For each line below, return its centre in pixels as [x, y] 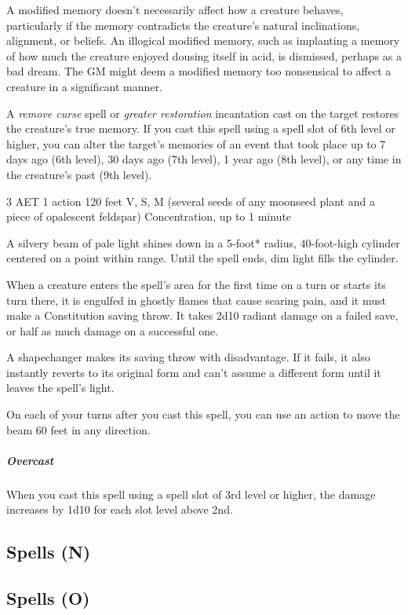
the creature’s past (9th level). [79, 174]
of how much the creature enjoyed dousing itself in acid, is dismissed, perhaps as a [204, 55]
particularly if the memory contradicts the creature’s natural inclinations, [183, 25]
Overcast [30, 460]
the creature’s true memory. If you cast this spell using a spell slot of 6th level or [201, 128]
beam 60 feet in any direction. [78, 429]
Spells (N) [49, 552]
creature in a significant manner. [84, 86]
